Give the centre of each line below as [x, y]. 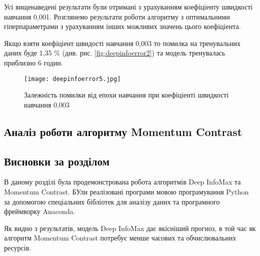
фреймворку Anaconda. [40, 211]
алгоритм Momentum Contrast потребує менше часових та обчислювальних [120, 238]
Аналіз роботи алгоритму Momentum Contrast [123, 131]
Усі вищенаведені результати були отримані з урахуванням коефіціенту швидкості [128, 6]
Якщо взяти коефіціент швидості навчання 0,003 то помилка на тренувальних [122, 43]
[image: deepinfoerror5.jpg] [72, 79]
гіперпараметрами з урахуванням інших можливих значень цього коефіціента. [122, 26]
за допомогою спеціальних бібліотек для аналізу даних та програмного [112, 201]
